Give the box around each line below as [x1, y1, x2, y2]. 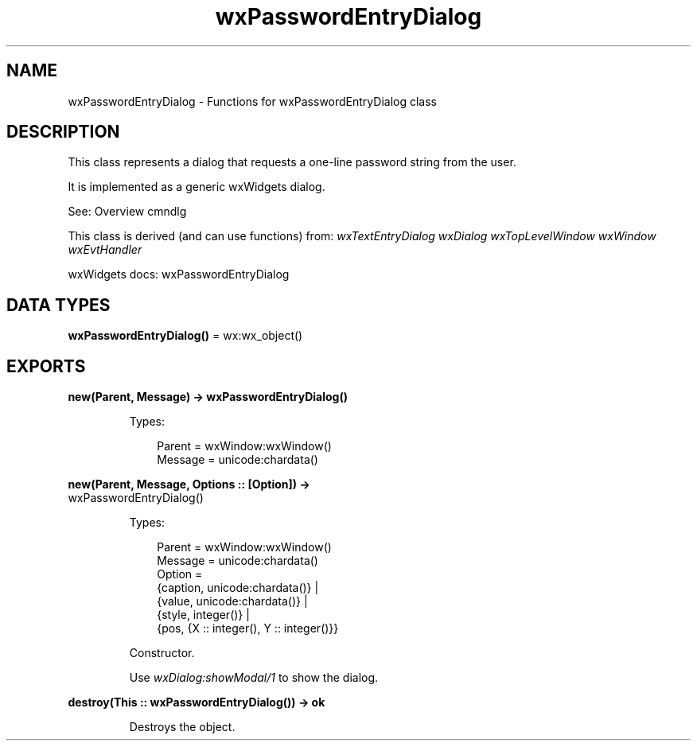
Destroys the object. [129, 720, 236, 734]
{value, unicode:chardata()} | [157, 594, 308, 609]
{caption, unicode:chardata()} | [157, 581, 319, 595]
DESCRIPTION [6, 122, 120, 142]
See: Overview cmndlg [68, 204, 187, 219]
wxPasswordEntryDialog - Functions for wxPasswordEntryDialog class [68, 94, 437, 108]
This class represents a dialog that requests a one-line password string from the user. [68, 155, 516, 169]
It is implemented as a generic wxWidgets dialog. [68, 180, 325, 194]
